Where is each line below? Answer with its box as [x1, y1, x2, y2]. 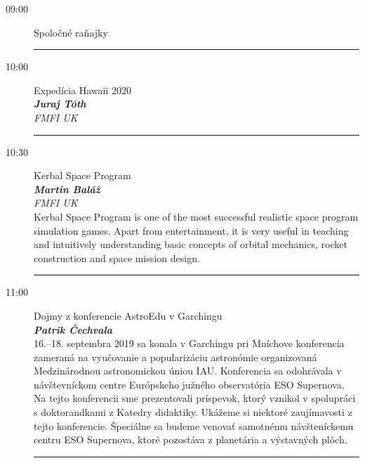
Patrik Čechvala [34, 322, 113, 337]
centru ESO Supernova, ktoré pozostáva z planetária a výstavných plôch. [34, 432, 347, 447]
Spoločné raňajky [34, 25, 108, 39]
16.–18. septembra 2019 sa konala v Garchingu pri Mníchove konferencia [34, 336, 345, 351]
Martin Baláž [34, 181, 100, 196]
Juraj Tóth [34, 96, 86, 111]
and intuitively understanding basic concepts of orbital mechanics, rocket [34, 237, 347, 252]
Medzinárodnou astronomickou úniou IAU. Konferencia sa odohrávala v [34, 363, 342, 378]
